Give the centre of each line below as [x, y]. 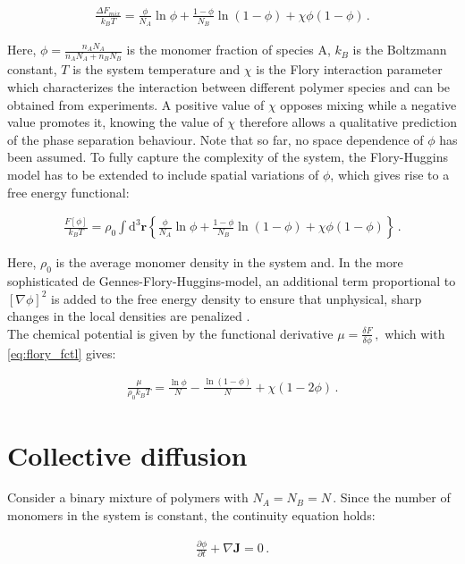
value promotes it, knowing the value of [115, 122]
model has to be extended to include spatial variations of [163, 175]
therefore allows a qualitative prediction [348, 122]
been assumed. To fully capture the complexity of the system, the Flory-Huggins [228, 157]
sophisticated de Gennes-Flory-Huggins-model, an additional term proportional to [232, 281]
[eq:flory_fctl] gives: [62, 353]
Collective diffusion [127, 455]
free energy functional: [68, 192]
